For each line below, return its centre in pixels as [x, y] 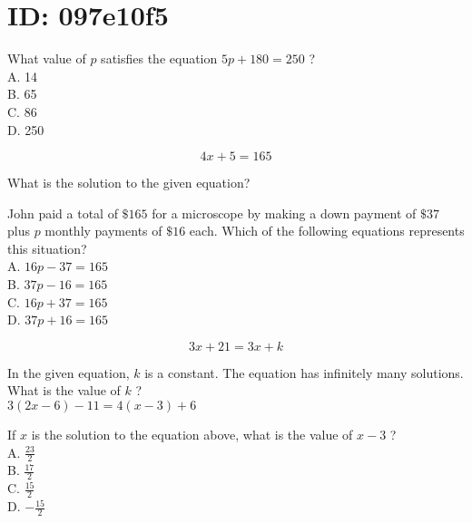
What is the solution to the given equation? [129, 183]
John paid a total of [63, 213]
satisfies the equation [159, 58]
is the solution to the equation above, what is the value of [192, 435]
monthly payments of [103, 231]
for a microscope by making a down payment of [284, 213]
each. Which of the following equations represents [327, 231]
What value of [47, 58]
